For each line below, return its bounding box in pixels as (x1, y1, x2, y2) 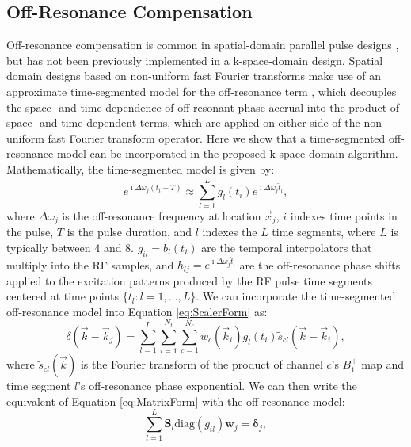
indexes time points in (290, 207, 398, 223)
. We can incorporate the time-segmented (196, 288, 396, 304)
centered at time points (6, 288, 120, 304)
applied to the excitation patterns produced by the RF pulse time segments (6, 272, 372, 288)
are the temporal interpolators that (201, 239, 372, 255)
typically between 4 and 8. (6, 239, 134, 255)
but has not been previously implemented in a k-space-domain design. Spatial (6, 52, 383, 68)
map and (361, 356, 404, 372)
